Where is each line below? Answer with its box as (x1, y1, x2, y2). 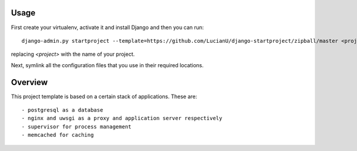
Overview (11, 77, 48, 87)
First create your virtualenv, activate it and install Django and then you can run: (11, 24, 204, 31)
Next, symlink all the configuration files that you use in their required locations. (11, 61, 204, 68)
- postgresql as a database (21, 106, 104, 113)
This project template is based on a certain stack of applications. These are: (11, 93, 198, 100)
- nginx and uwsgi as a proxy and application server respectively (21, 115, 223, 122)
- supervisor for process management (21, 123, 132, 130)
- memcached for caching (21, 131, 94, 139)
